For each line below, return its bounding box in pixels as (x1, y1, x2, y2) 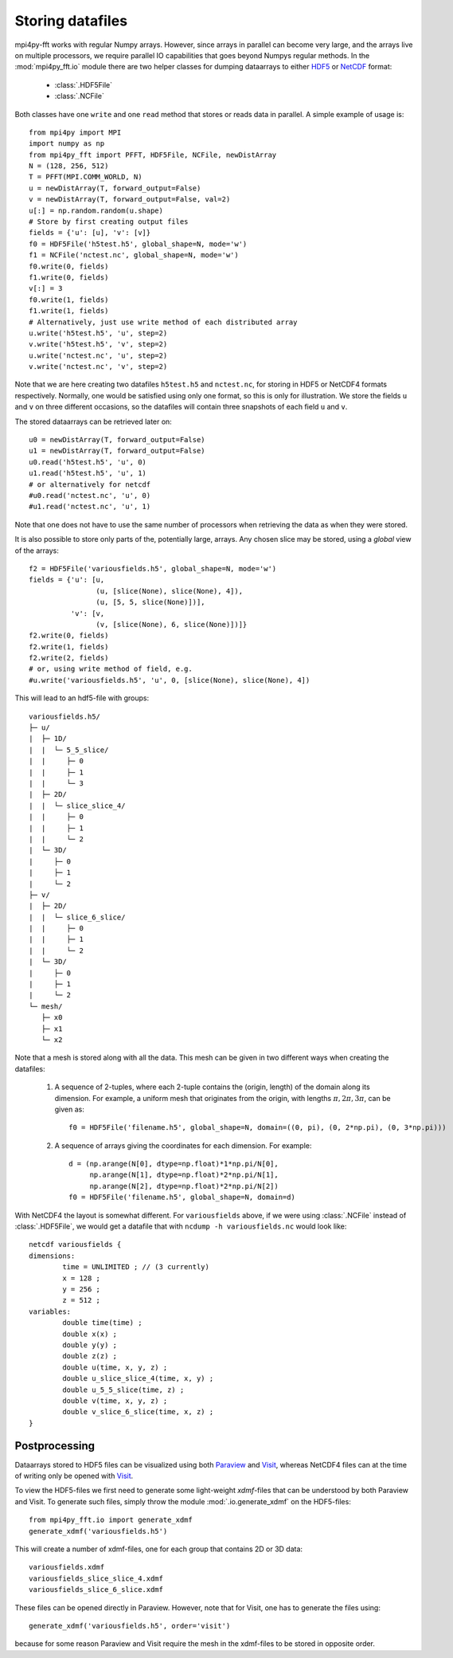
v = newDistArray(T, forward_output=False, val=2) (29, 195, 231, 204)
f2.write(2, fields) (29, 653, 109, 663)
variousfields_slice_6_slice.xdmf (29, 1585, 163, 1594)
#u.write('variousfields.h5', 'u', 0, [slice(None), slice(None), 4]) (29, 676, 310, 684)
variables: (29, 1307, 72, 1316)
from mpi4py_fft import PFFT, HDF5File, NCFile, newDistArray (29, 150, 277, 159)
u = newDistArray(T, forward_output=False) (29, 183, 201, 193)
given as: (54, 1104, 85, 1114)
